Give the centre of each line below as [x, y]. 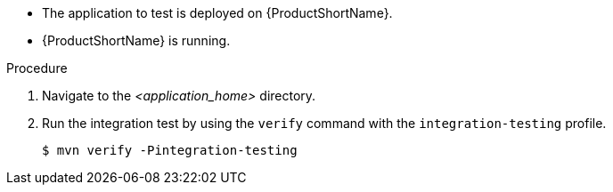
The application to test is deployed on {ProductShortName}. [217, 13]
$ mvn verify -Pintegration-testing [170, 150]
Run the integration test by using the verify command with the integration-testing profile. [324, 123]
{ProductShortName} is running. [136, 40]
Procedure [37, 68]
